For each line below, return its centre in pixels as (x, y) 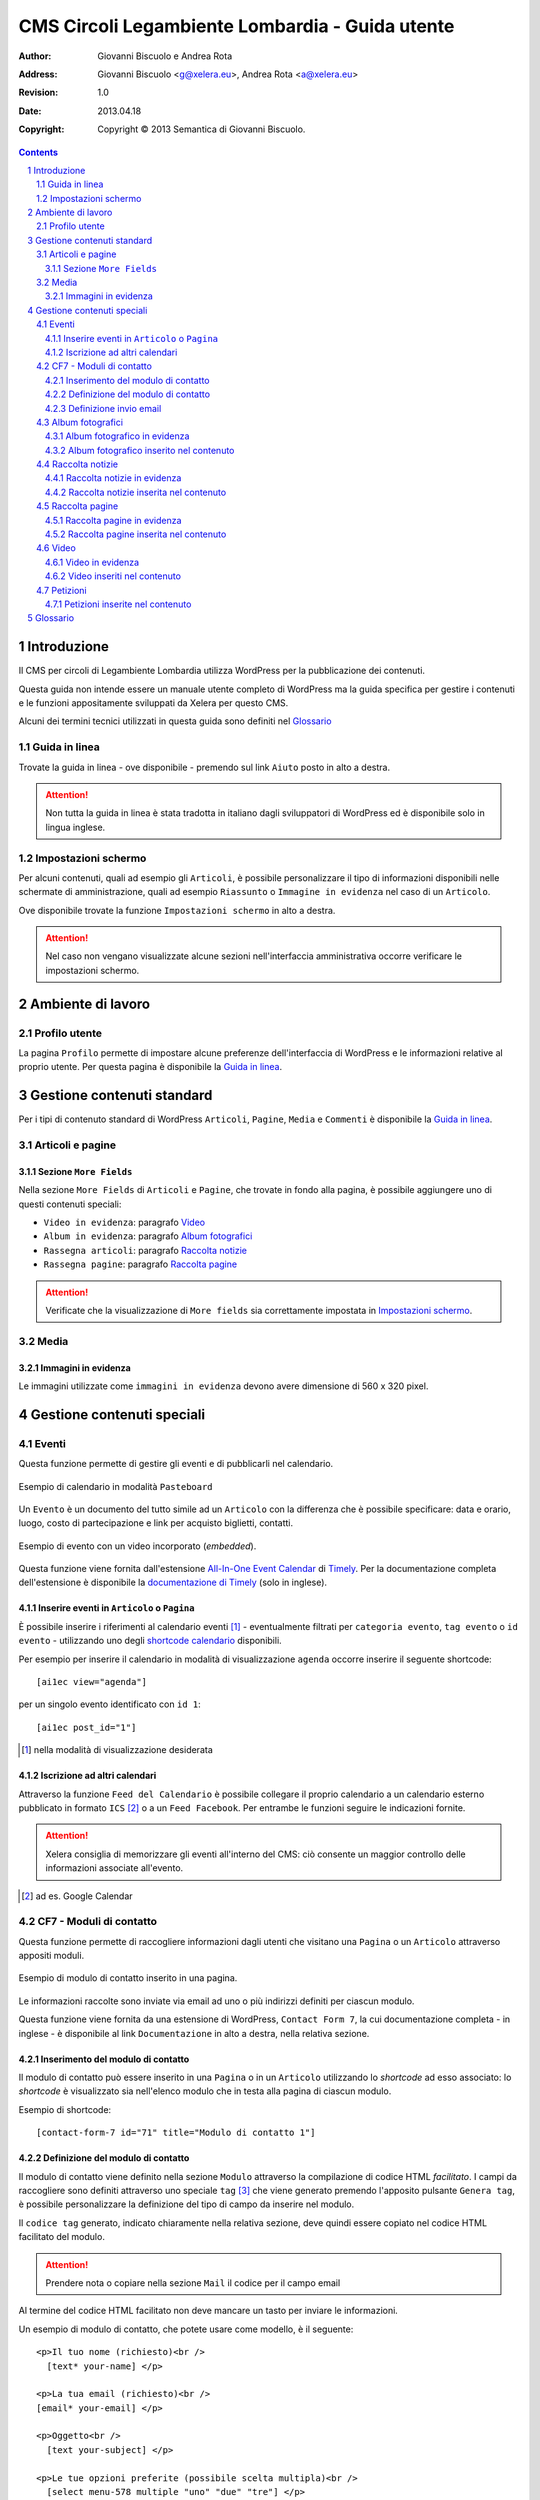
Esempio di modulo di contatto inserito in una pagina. (128, 1978)
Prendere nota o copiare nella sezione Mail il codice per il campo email (193, 2282)
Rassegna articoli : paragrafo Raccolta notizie (145, 1250)
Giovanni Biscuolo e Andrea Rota (165, 56)
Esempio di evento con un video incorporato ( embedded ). (137, 1546)
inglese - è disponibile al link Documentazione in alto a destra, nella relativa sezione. (194, 2033)
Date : (30, 111)
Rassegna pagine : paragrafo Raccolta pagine (140, 1264)
